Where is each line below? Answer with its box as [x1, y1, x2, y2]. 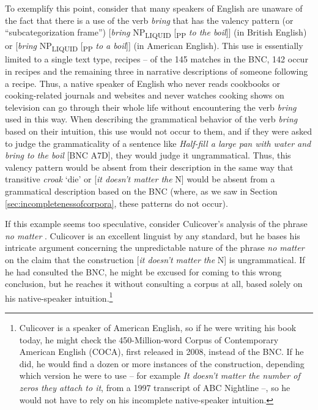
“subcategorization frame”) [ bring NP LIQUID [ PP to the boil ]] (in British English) [5, 26, 307, 40]
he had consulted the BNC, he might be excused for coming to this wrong [5, 265, 282, 278]
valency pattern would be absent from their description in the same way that [5, 160, 294, 173]
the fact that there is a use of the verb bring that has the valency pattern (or [5, 13, 294, 26]
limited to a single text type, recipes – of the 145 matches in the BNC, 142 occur [5, 53, 308, 65]
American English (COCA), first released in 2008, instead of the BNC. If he [19, 345, 304, 358]
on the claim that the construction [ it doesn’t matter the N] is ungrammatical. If [5, 253, 305, 266]
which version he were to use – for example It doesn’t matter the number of [19, 369, 300, 382]
